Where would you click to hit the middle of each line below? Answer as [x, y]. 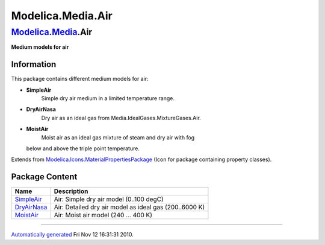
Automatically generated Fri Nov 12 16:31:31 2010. [72, 235]
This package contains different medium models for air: [80, 79]
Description [71, 191]
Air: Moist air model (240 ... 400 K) [103, 215]
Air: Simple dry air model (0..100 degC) [109, 199]
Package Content [44, 177]
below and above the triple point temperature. [83, 148]
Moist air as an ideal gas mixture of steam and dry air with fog [118, 137]
